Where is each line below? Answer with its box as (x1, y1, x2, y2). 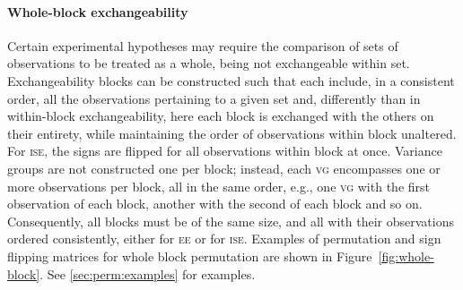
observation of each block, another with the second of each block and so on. (7, 194, 423, 213)
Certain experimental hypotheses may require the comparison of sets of (7, 36, 398, 55)
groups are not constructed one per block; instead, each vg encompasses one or (7, 158, 441, 177)
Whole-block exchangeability (7, 2, 188, 21)
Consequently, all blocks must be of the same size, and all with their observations (7, 211, 454, 230)
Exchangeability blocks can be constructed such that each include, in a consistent (7, 71, 455, 90)
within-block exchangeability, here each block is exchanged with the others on (7, 107, 434, 125)
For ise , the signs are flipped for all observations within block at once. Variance (7, 141, 442, 160)
